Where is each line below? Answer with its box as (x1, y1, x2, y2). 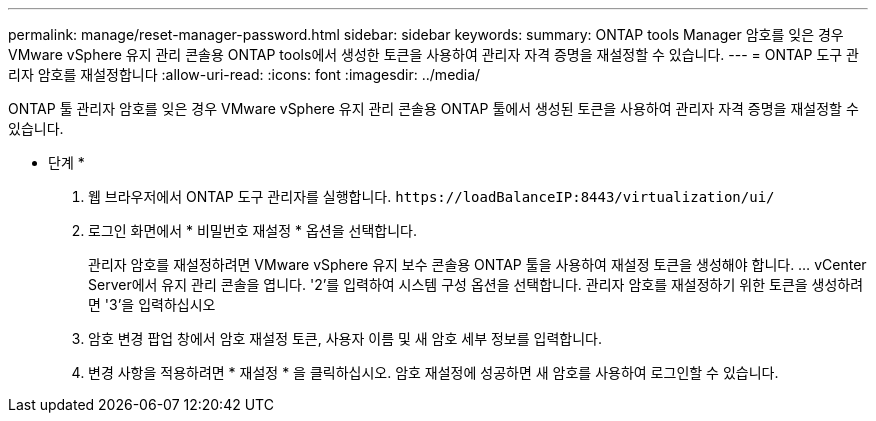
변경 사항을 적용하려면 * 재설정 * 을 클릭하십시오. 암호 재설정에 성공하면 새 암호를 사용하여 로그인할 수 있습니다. (88, 364, 779, 381)
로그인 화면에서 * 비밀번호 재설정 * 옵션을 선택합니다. (88, 222, 417, 239)
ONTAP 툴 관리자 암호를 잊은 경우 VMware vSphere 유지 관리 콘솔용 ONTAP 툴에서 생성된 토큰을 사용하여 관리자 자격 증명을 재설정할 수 (8, 100, 859, 117)
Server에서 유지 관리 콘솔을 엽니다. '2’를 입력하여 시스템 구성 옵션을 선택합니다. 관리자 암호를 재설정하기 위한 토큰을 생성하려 (88, 276, 864, 293)
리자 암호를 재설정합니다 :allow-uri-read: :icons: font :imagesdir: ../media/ (8, 66, 481, 83)
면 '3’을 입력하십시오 (88, 296, 216, 313)
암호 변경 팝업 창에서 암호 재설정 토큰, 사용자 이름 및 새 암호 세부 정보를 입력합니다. (88, 330, 602, 347)
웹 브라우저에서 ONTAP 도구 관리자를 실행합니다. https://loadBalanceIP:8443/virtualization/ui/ (88, 188, 775, 205)
